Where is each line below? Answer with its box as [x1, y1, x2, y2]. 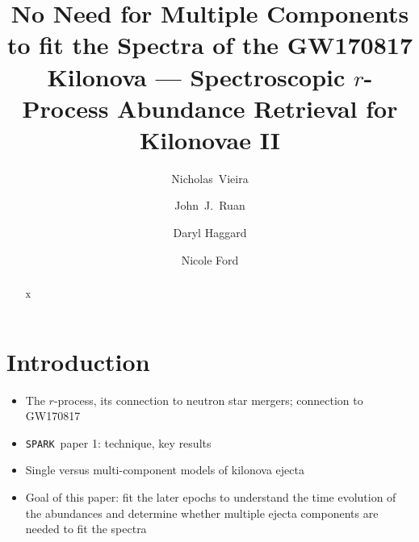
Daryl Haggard [173, 224, 247, 241]
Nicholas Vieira [171, 169, 249, 186]
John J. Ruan [174, 197, 245, 214]
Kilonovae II [140, 123, 280, 156]
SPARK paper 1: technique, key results [25, 434, 212, 451]
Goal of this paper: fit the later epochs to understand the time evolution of [25, 489, 396, 506]
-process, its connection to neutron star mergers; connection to [53, 391, 363, 408]
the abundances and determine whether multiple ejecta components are [25, 504, 379, 521]
